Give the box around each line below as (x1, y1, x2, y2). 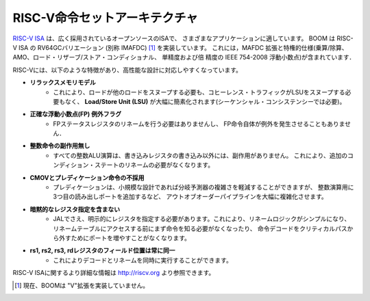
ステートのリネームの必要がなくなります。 (95, 161, 214, 169)
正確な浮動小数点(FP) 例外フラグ (29, 110, 122, 118)
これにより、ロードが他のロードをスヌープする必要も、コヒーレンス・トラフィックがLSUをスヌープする (53, 88, 345, 96)
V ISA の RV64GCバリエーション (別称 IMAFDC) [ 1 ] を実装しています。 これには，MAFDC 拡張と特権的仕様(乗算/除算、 (12, 43, 348, 51)
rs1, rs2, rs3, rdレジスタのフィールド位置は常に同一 (29, 246, 175, 254)
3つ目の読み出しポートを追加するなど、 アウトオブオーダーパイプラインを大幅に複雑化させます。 (53, 192, 328, 201)
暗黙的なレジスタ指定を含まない (29, 205, 120, 213)
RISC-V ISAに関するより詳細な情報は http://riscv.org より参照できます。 (12, 269, 215, 277)
